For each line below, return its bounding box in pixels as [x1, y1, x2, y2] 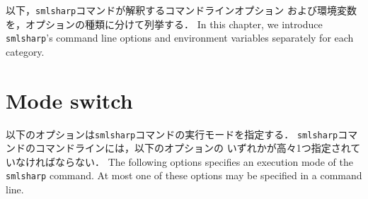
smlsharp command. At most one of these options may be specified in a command [6, 168, 362, 183]
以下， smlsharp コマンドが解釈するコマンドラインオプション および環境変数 [6, 3, 357, 17]
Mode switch [6, 85, 133, 114]
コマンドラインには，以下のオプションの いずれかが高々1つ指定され [35, 140, 351, 155]
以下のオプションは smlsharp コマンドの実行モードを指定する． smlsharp [6, 126, 338, 141]
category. [6, 44, 45, 59]
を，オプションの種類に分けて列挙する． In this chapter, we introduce [6, 16, 323, 31]
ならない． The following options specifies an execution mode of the [54, 154, 353, 169]
